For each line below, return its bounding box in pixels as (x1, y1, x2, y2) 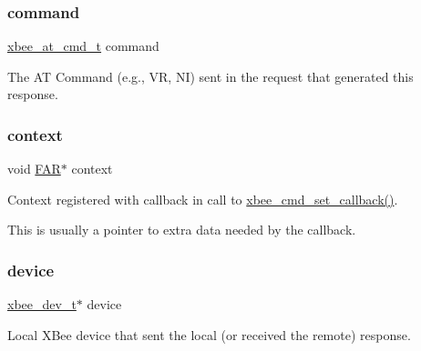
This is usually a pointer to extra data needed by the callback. (7, 220, 356, 239)
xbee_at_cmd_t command (7, 36, 159, 55)
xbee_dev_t (7, 295, 77, 314)
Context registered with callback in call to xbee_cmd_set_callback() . (7, 189, 398, 208)
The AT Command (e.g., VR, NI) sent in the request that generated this (7, 66, 414, 85)
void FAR (7, 159, 61, 178)
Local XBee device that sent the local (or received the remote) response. (7, 325, 411, 344)
